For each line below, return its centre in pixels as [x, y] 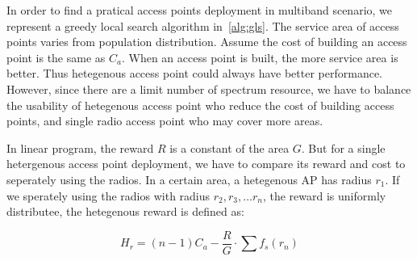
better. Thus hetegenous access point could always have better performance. [195, 73]
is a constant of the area [229, 147]
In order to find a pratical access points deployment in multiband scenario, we [200, 10]
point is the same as [56, 57]
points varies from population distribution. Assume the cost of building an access [207, 42]
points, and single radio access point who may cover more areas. [165, 121]
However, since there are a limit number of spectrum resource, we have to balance [209, 88]
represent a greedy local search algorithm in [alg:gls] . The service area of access [203, 25]
